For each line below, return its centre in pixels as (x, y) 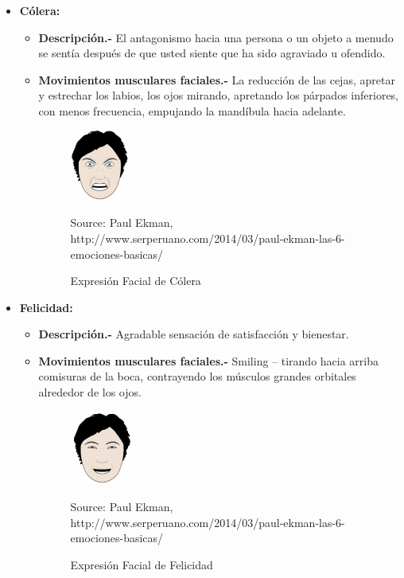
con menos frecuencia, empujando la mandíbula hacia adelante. (192, 110)
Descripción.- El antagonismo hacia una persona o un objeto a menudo (216, 37)
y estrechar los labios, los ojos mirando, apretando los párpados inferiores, (219, 95)
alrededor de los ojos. (90, 392)
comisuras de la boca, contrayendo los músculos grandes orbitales (197, 376)
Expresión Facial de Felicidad (142, 564)
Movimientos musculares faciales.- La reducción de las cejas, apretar (217, 79)
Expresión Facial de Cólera (136, 281)
